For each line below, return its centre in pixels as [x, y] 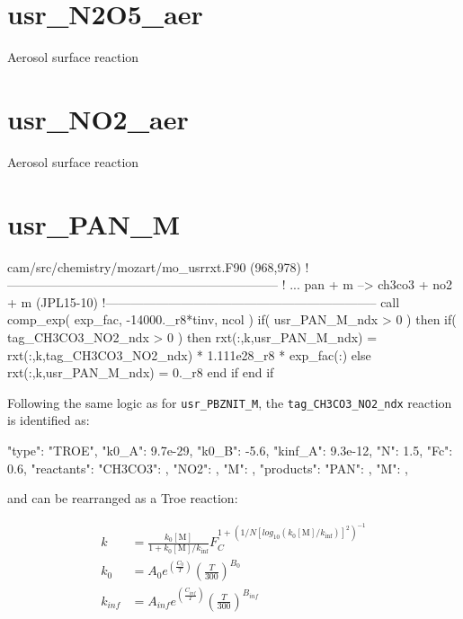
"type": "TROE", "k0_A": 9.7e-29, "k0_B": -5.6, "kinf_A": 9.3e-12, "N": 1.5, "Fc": [230, 450]
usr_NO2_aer [98, 118]
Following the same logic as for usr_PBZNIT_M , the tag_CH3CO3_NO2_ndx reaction [230, 402]
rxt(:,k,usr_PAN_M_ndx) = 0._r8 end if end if [141, 372]
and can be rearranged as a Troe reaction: [123, 498]
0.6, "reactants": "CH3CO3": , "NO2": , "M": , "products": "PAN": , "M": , [208, 468]
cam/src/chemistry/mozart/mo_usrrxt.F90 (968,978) [154, 266]
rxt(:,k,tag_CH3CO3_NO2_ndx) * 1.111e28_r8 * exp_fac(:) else [189, 354]
